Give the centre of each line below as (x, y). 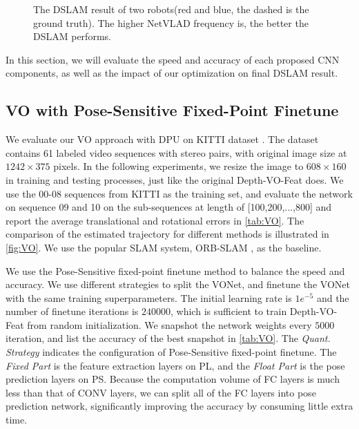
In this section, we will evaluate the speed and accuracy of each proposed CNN (173, 59)
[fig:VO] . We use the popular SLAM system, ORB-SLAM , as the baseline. (164, 247)
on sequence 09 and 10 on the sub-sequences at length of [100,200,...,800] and (169, 207)
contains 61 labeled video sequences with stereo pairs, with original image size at (176, 152)
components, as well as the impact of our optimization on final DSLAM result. (172, 73)
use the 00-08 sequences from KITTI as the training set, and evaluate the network (179, 193)
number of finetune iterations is (72, 311)
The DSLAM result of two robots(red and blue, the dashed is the (171, 9)
